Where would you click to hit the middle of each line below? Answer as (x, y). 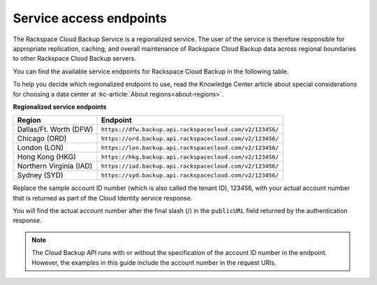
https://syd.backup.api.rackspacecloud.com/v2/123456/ (190, 175)
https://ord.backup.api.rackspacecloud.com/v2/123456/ (190, 139)
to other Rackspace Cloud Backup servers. (74, 59)
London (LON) (40, 148)
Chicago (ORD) (42, 138)
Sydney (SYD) (40, 175)
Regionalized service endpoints (60, 107)
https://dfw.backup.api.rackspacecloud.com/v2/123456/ (190, 129)
